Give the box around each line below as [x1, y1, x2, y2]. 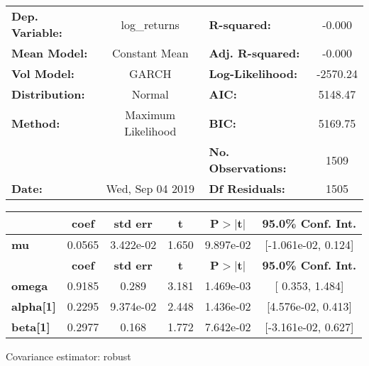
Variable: [11, 24, 62, 40]
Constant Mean [111, 45, 189, 61]
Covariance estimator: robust [6, 349, 131, 363]
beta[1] [11, 318, 50, 335]
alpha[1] [11, 298, 56, 314]
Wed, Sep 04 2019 [106, 180, 194, 196]
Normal [131, 86, 169, 102]
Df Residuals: [209, 180, 285, 196]
